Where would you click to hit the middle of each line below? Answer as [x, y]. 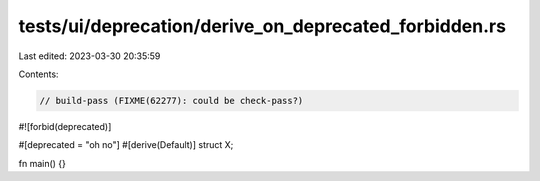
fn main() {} [42, 163]
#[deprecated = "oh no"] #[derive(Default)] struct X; [126, 145]
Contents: [38, 74]
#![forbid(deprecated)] [65, 126]
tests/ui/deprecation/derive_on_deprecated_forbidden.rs [262, 26]
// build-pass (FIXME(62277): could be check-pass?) [171, 100]
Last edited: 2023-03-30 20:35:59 [89, 56]
